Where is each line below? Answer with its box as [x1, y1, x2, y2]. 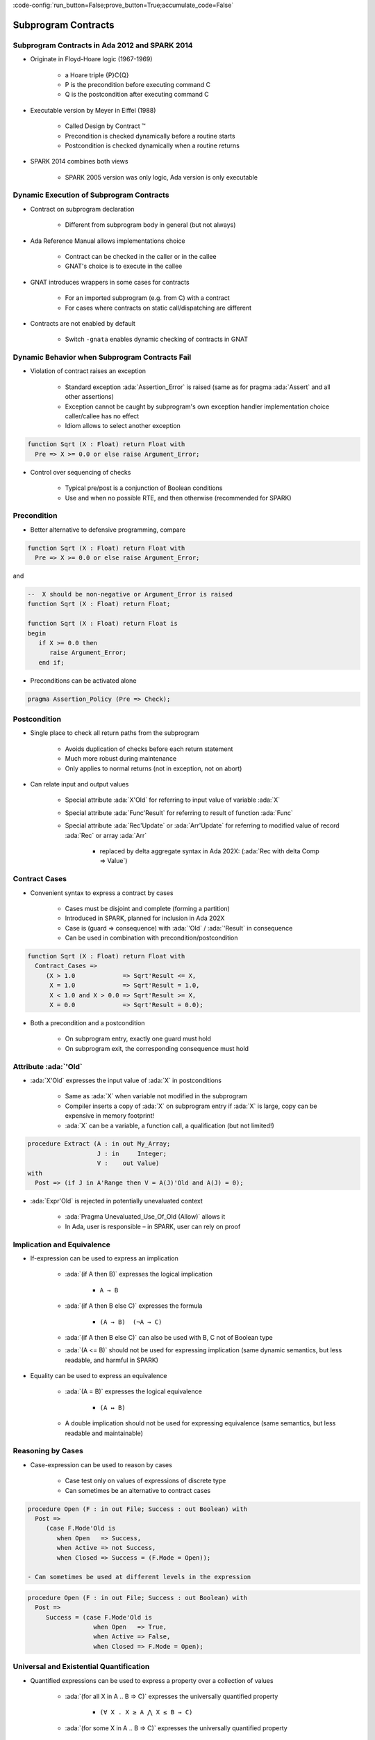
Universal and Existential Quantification [12, 1662, 150, 1672]
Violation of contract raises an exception [30, 367, 146, 375]
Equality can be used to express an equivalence [30, 1372, 167, 1380]
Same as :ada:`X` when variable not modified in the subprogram [65, 1092, 248, 1100]
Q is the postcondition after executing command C [65, 90, 209, 99]
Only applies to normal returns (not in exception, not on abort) [65, 764, 242, 773]
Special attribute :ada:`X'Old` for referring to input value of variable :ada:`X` [65, 796, 281, 804]
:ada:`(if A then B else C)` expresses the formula [65, 1302, 203, 1310]
